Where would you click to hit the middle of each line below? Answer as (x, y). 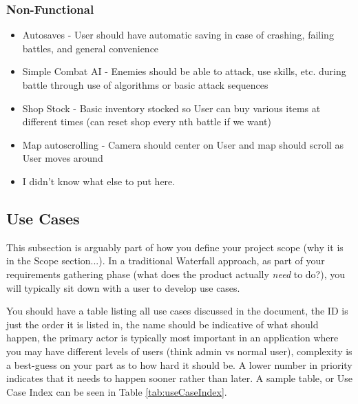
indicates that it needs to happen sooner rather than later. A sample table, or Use (180, 378)
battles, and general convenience (91, 48)
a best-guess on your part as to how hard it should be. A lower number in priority (179, 364)
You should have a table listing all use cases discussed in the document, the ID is (177, 311)
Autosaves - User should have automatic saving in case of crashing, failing (178, 35)
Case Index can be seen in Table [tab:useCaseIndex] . (117, 391)
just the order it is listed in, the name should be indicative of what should (162, 324)
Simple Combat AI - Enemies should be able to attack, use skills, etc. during (184, 71)
